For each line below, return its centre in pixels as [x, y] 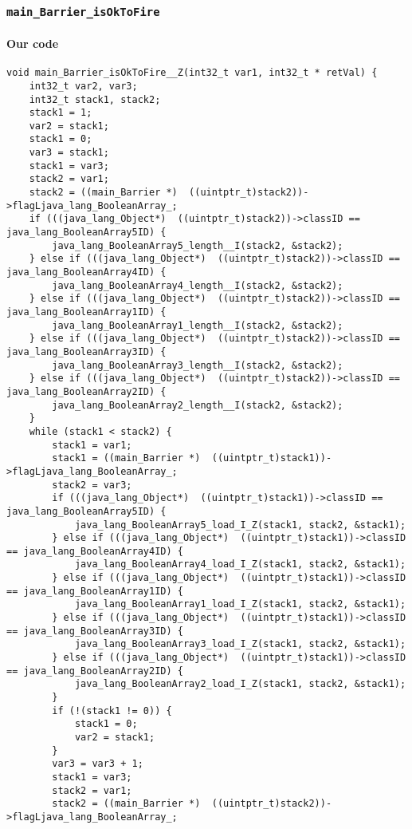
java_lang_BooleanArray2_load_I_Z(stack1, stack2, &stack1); [240, 684]
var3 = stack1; [69, 153]
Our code [33, 43]
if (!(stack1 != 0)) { [112, 711]
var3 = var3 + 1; [98, 764]
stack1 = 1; [61, 113]
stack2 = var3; [92, 485]
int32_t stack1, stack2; [95, 99]
